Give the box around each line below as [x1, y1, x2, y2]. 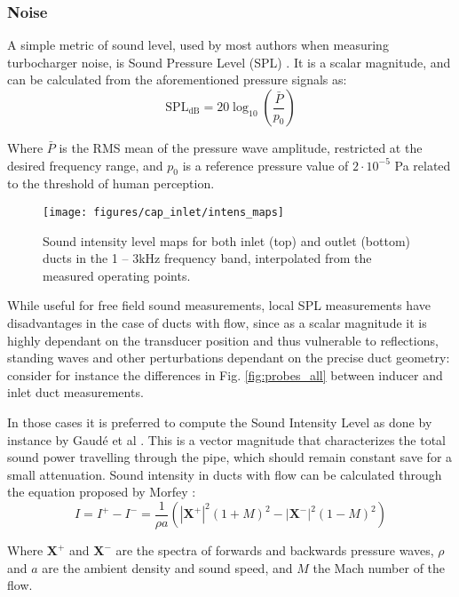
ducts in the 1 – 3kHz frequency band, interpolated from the [43, 249, 372, 267]
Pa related [394, 155, 451, 174]
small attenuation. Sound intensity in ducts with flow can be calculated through [7, 465, 442, 483]
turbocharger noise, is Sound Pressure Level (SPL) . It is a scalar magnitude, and [7, 52, 451, 71]
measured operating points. [43, 266, 191, 284]
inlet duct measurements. [7, 383, 144, 402]
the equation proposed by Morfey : [7, 482, 196, 501]
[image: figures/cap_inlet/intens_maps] [43, 205, 285, 219]
